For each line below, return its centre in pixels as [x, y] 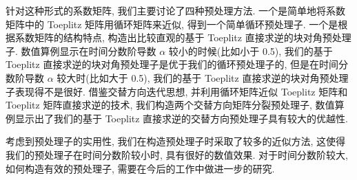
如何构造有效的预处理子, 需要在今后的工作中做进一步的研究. [140, 168]
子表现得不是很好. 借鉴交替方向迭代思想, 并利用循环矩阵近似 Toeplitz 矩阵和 [177, 91]
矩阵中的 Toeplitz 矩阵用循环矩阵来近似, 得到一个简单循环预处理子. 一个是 [172, 24]
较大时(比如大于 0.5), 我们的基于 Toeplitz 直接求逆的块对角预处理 [203, 77]
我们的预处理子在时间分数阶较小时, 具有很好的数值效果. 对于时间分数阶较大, [177, 154]
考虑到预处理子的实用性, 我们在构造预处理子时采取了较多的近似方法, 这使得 [176, 141]
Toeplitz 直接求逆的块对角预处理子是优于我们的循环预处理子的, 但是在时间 [172, 64]
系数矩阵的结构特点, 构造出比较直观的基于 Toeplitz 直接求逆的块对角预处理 [183, 37]
